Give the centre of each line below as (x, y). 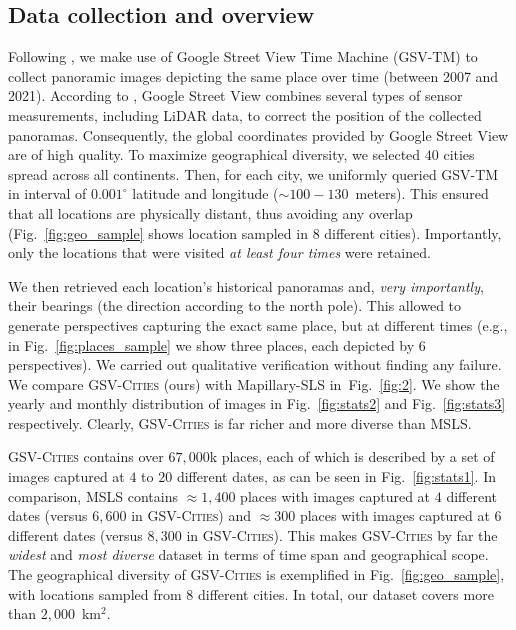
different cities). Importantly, (413, 232)
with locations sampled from (95, 593)
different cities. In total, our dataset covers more (345, 593)
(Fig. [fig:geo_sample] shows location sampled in (158, 232)
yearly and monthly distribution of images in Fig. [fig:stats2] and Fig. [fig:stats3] (257, 403)
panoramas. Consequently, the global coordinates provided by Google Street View (258, 134)
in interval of (47, 193)
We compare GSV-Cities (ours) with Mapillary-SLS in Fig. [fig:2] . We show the (254, 383)
